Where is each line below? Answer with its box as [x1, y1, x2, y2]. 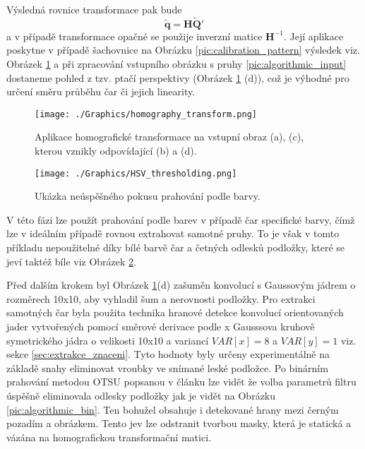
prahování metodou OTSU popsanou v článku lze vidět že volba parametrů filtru [6, 374, 357, 389]
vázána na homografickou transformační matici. [6, 429, 211, 444]
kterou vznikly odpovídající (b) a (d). [35, 143, 197, 158]
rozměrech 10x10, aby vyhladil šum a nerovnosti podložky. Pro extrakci [6, 291, 316, 306]
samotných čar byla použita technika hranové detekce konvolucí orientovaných [6, 305, 344, 320]
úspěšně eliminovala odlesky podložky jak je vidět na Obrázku [6, 388, 276, 402]
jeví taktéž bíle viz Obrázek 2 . [6, 253, 136, 268]
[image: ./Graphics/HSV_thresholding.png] [35, 168, 237, 179]
